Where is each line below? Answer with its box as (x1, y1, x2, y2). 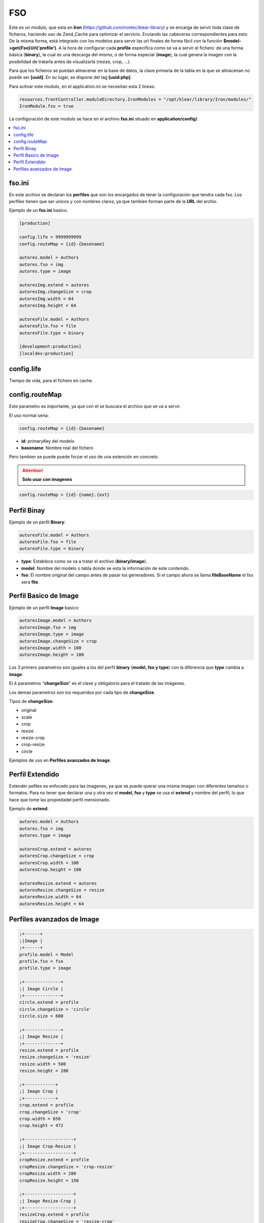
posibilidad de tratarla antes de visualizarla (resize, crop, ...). (9, 59, 131, 65)
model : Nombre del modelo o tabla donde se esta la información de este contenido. (21, 565, 190, 571)
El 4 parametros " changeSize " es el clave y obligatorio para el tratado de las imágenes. (9, 680, 186, 686)
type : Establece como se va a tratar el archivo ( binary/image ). (21, 558, 148, 565)
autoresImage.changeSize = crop (19, 638, 97, 644)
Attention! (22, 467, 44, 473)
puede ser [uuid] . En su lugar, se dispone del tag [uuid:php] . (9, 74, 132, 80)
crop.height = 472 (19, 1123, 64, 1129)
